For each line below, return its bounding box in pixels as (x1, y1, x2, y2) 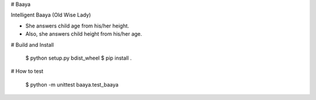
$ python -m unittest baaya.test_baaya (25, 81, 119, 88)
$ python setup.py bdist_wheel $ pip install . (25, 54, 132, 61)
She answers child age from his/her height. (25, 22, 129, 29)
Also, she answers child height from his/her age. (25, 30, 143, 37)
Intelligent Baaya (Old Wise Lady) (11, 12, 91, 19)
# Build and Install (11, 41, 54, 48)
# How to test (11, 68, 44, 75)
